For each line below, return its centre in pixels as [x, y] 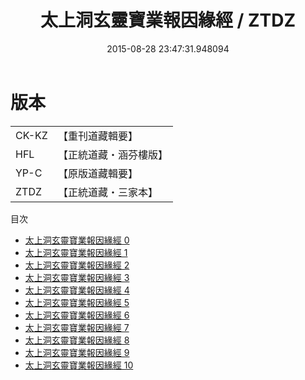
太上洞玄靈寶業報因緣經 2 [77, 265]
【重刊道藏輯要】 [97, 136]
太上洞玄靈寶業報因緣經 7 [77, 327]
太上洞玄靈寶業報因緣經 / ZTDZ [168, 20]
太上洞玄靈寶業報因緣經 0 [77, 240]
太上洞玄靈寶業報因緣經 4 [77, 290]
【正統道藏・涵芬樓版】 [112, 154]
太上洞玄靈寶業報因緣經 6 [77, 315]
